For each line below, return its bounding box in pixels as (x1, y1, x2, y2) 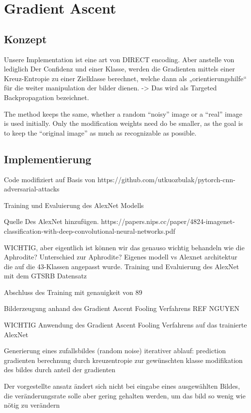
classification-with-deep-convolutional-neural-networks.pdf (4, 225, 175, 236)
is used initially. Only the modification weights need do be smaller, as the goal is (4, 118, 243, 128)
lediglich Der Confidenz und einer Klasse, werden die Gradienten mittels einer (4, 64, 235, 74)
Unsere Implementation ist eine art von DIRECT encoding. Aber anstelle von (4, 54, 235, 64)
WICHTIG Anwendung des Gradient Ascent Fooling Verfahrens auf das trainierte (4, 320, 247, 330)
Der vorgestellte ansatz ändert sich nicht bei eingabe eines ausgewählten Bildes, (4, 381, 240, 391)
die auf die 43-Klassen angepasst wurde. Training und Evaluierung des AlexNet (4, 261, 239, 271)
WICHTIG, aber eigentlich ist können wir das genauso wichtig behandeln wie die (4, 242, 245, 252)
